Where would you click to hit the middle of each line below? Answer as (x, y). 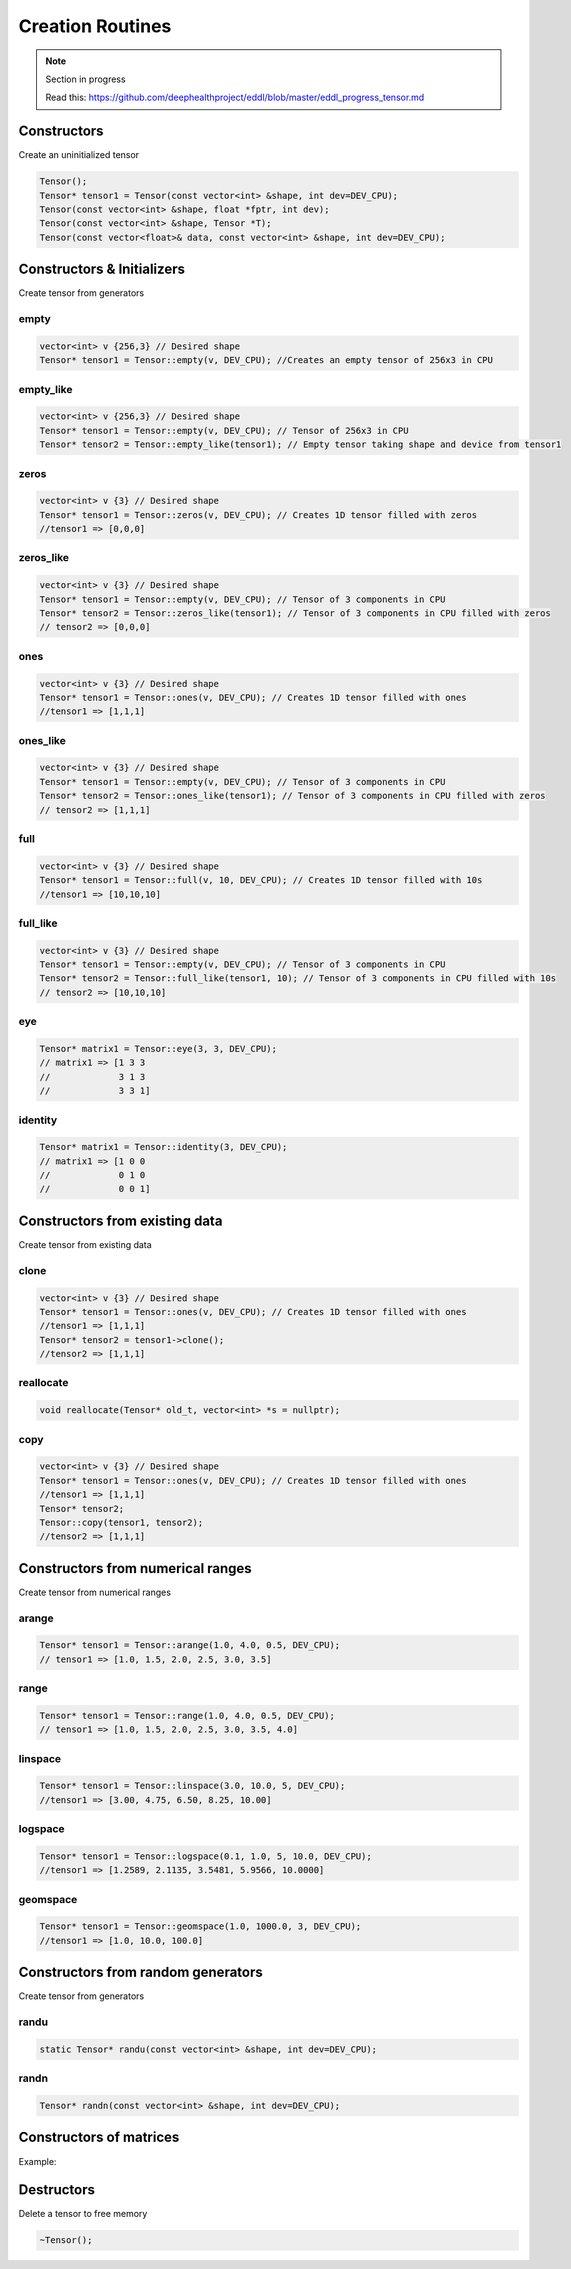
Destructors (56, 2190)
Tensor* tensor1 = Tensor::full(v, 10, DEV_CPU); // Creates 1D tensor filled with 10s (261, 880)
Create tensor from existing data (85, 1244)
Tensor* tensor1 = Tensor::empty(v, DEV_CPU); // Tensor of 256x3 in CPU (224, 430)
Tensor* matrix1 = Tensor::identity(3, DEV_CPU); (163, 1147)
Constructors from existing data (120, 1220)
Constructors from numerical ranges (135, 1568)
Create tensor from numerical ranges (95, 1592)
